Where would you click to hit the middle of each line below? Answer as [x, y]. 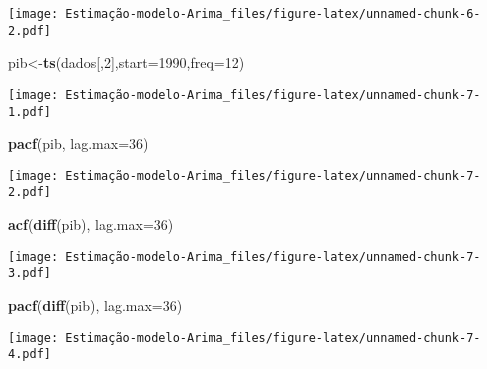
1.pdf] [29, 111]
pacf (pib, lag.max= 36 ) [78, 143]
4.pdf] [29, 354]
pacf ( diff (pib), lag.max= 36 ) [95, 305]
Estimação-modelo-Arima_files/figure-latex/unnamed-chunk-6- [273, 14]
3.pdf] [29, 273]
